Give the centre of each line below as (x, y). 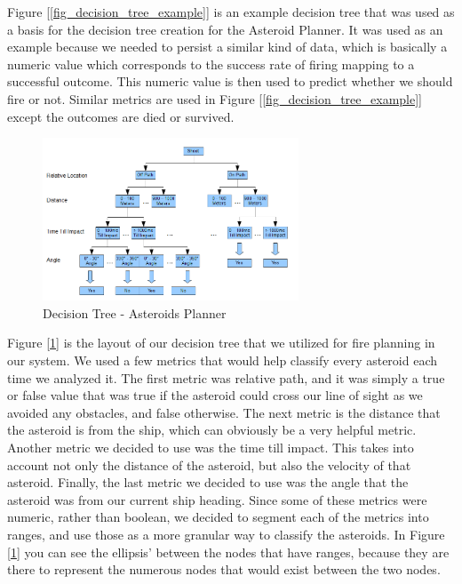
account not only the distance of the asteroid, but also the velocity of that (209, 464)
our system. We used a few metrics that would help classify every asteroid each (223, 360)
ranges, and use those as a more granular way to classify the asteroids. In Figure (226, 534)
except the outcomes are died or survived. (121, 116)
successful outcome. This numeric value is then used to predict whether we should (230, 81)
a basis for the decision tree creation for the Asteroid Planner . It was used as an (225, 29)
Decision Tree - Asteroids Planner (135, 312)
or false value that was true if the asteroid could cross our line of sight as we (215, 395)
